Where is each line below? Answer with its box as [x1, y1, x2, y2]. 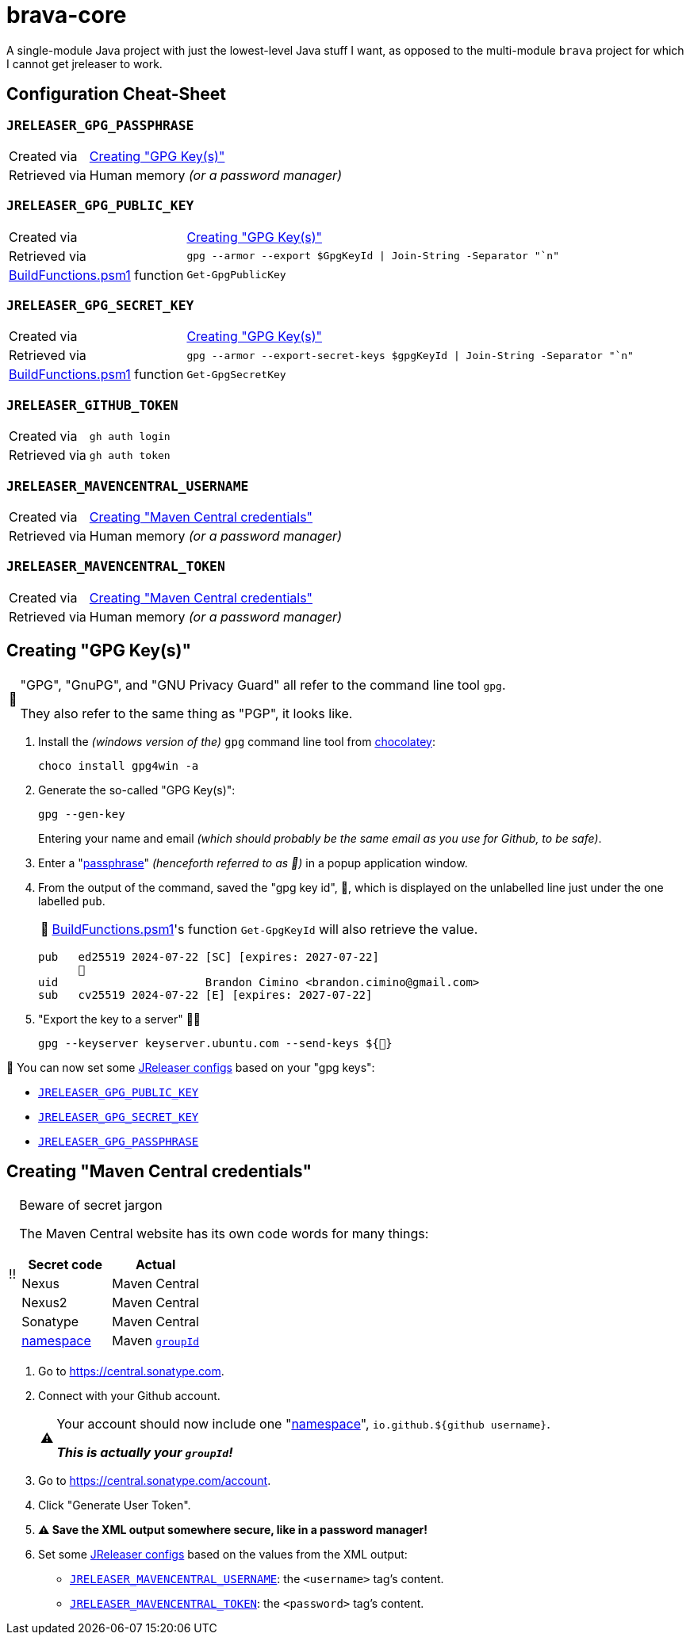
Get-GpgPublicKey [186, 269, 286, 281]
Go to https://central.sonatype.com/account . [38, 1474, 271, 1488]
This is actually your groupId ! [56, 1444, 233, 1461]
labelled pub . [38, 893, 105, 908]
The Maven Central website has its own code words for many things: [19, 1226, 429, 1242]
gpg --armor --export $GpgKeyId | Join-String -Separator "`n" [186, 250, 560, 262]
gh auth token [89, 449, 171, 461]
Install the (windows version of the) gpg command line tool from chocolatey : [38, 734, 435, 748]
